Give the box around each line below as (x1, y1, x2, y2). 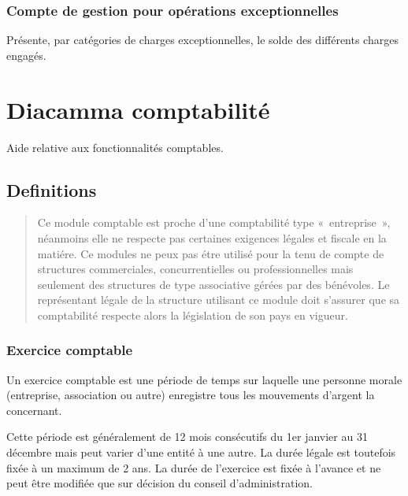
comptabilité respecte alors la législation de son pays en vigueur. (37, 306, 348, 323)
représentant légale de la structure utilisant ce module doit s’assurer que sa (37, 291, 400, 308)
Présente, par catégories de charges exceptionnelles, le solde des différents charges (6, 31, 399, 48)
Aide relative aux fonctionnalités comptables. (6, 139, 224, 155)
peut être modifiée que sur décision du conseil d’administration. (6, 475, 313, 491)
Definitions (6, 177, 97, 202)
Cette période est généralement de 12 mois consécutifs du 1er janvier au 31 (6, 428, 368, 445)
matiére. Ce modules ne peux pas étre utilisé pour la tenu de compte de (37, 245, 384, 261)
